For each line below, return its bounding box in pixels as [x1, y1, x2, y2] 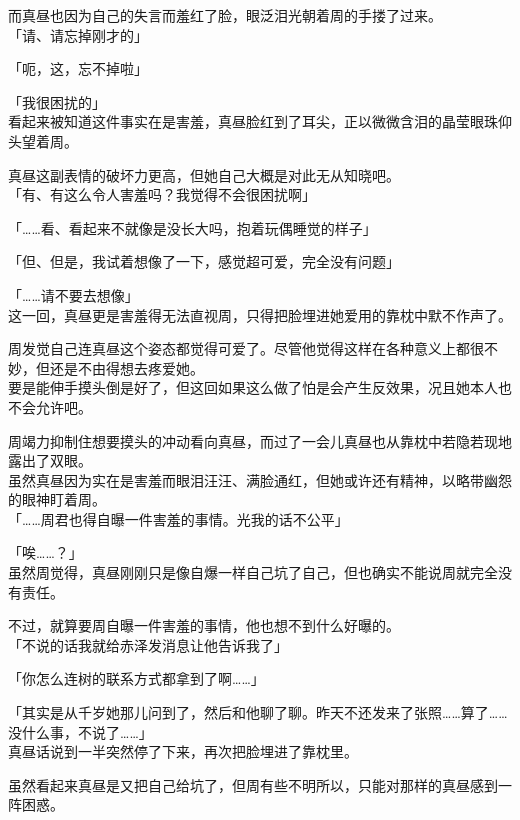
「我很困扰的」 [8, 91, 106, 112]
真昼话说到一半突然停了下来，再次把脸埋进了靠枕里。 [8, 741, 358, 762]
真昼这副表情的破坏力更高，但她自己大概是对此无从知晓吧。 [8, 164, 400, 185]
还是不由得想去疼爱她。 [49, 357, 204, 378]
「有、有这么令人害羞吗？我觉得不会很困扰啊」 [8, 184, 316, 205]
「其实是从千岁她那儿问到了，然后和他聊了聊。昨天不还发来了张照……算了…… [8, 702, 508, 723]
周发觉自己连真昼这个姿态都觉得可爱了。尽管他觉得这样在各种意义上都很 [8, 338, 484, 359]
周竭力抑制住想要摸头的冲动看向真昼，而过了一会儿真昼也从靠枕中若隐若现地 [8, 430, 512, 451]
